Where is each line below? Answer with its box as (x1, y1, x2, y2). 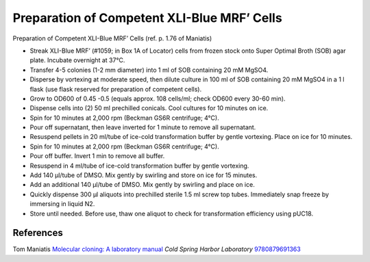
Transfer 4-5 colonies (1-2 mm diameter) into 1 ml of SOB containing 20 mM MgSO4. (29, 66, 269, 74)
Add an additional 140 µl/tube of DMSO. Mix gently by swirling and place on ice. (29, 181, 255, 189)
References (12, 227, 63, 239)
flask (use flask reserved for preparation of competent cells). (29, 85, 202, 93)
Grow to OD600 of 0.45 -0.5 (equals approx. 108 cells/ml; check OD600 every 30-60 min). (29, 94, 286, 103)
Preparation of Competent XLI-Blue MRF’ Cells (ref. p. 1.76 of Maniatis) (12, 34, 212, 42)
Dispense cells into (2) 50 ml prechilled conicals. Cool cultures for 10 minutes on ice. (29, 104, 269, 112)
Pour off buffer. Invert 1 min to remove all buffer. (29, 152, 165, 160)
